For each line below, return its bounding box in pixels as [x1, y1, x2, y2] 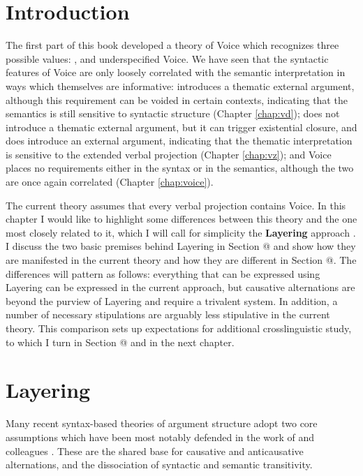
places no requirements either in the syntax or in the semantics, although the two [6, 161, 354, 175]
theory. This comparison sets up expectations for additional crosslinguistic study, [6, 321, 352, 335]
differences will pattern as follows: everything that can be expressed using [6, 266, 320, 281]
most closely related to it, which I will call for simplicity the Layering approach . [6, 225, 356, 239]
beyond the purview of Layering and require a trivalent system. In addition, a [6, 293, 338, 308]
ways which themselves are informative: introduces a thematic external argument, [6, 78, 355, 93]
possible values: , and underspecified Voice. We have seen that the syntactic [6, 51, 329, 66]
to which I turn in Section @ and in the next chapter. [6, 334, 235, 349]
